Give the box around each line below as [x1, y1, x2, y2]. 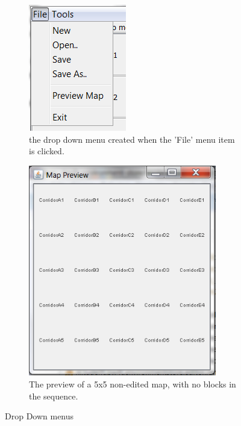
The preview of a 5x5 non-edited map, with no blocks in [29, 378, 236, 390]
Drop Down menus [5, 410, 74, 422]
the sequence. [29, 389, 78, 402]
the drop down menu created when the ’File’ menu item [29, 133, 235, 145]
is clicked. [29, 145, 64, 157]
